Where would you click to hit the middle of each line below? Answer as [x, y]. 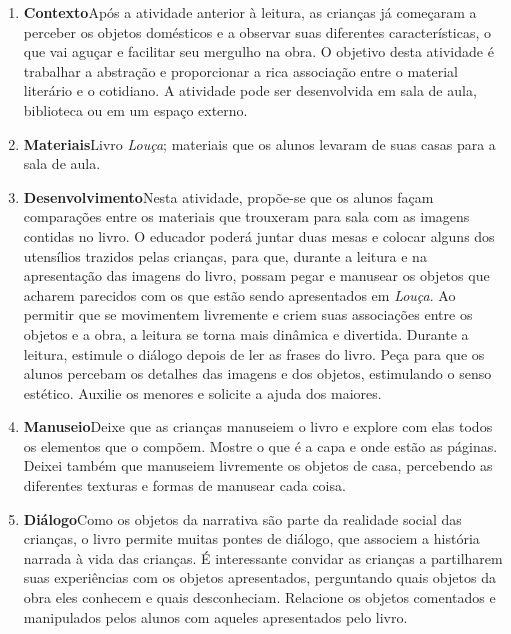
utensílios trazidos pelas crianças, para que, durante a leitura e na [225, 255]
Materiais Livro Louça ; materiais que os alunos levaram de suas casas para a [259, 143]
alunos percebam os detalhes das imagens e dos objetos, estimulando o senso [257, 373]
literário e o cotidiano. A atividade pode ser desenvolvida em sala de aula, [250, 90]
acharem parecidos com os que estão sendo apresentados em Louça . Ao [239, 294]
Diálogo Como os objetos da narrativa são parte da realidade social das [242, 518]
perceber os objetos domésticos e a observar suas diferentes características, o [257, 31]
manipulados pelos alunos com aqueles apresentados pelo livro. [215, 616]
